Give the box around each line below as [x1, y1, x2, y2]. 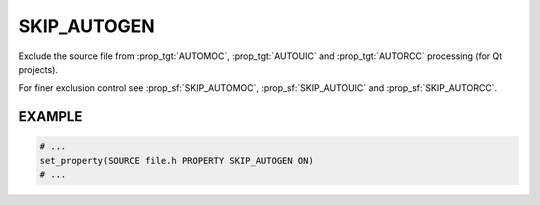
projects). [18, 63, 59, 75]
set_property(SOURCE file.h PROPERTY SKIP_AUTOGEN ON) [39, 155, 314, 166]
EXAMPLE [18, 108, 83, 125]
